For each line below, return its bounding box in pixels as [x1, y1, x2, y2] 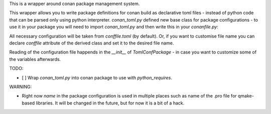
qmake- [237, 93, 254, 99]
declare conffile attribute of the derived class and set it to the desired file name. [9, 40, 174, 46]
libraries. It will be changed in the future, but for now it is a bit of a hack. [36, 100, 185, 106]
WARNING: [9, 83, 32, 89]
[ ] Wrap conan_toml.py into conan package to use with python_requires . [22, 74, 173, 80]
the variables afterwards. [9, 56, 61, 62]
